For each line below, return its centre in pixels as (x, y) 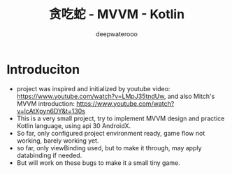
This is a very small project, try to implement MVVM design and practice (121, 118)
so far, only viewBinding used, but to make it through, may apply (109, 148)
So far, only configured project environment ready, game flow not (111, 133)
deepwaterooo (117, 34)
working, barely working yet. (58, 141)
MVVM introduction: (45, 103)
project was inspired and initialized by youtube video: (93, 88)
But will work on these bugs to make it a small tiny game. (98, 163)
